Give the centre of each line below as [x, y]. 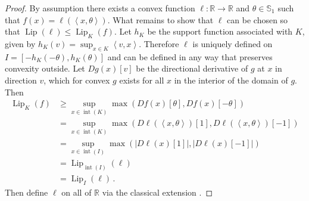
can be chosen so [257, 19]
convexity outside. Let [45, 68]
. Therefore [159, 43]
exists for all [142, 80]
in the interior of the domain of [231, 80]
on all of [77, 192]
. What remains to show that [160, 19]
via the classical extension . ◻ [157, 192]
